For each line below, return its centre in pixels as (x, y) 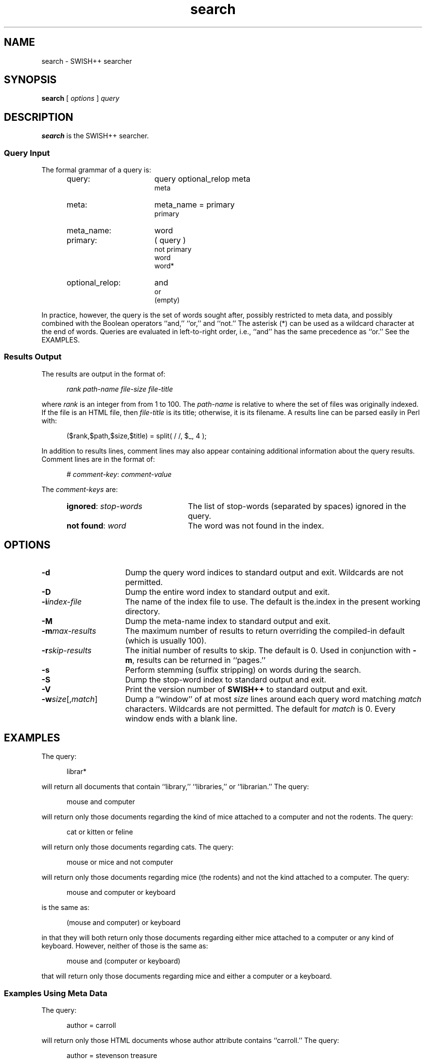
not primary (173, 249)
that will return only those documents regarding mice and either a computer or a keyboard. (187, 976)
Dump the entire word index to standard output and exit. (228, 592)
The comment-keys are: (80, 489)
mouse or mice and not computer (120, 862)
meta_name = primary (195, 205)
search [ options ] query (80, 98)
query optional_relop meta (202, 179)
